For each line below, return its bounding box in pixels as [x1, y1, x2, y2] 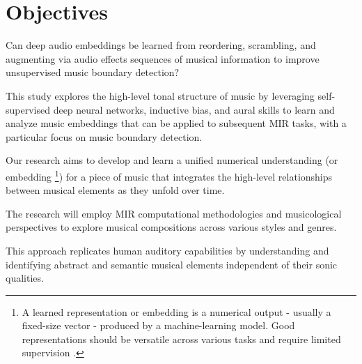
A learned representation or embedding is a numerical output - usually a [22, 304, 331, 319]
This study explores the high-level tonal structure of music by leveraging [6, 88, 315, 103]
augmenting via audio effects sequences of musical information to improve [6, 51, 320, 66]
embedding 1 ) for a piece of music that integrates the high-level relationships [6, 167, 333, 183]
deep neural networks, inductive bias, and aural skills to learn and [53, 102, 335, 116]
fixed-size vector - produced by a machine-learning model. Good [22, 318, 295, 333]
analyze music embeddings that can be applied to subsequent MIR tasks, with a [6, 116, 347, 130]
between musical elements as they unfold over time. [6, 183, 225, 197]
